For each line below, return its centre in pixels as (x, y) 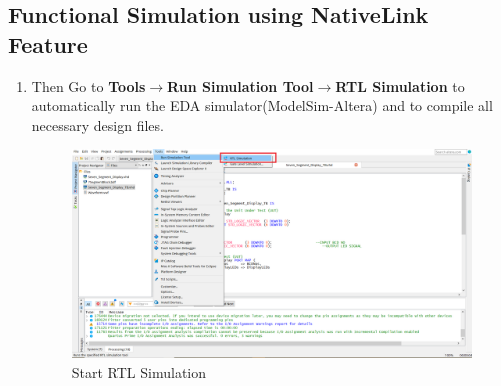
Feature (48, 43)
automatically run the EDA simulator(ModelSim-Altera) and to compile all (262, 105)
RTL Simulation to (400, 85)
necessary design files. (97, 124)
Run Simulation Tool (240, 85)
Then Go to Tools (88, 85)
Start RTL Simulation (139, 371)
